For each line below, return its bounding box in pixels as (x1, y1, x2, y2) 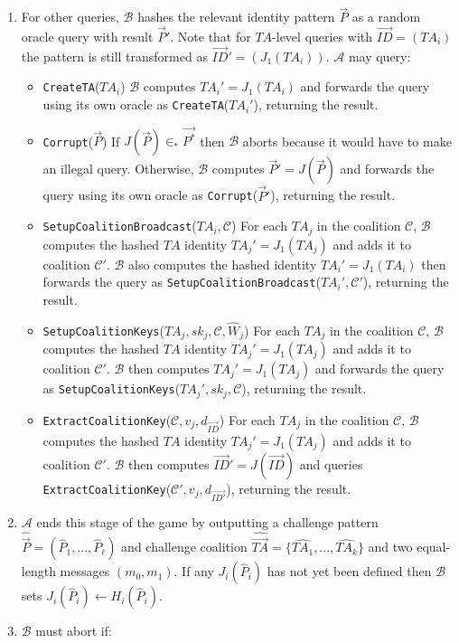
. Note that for (170, 27, 251, 46)
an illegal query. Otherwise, (42, 159, 194, 178)
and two (368, 537, 413, 556)
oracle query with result (21, 27, 154, 46)
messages (60, 562, 110, 581)
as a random (351, 7, 421, 26)
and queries (299, 454, 363, 473)
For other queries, (21, 7, 119, 26)
